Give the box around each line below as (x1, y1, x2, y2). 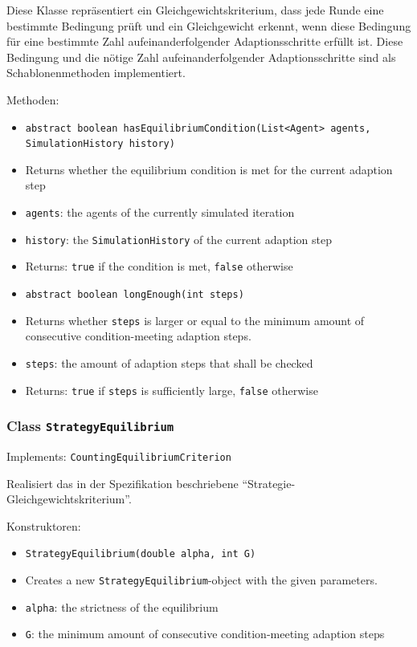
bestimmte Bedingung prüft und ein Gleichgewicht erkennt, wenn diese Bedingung (6, 17, 411, 34)
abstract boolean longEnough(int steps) (25, 289, 244, 301)
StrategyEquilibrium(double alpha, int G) (25, 548, 256, 560)
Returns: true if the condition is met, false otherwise (25, 258, 293, 275)
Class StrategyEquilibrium (6, 416, 174, 436)
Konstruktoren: (6, 517, 81, 534)
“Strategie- (242, 474, 296, 491)
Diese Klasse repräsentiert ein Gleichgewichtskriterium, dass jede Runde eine (6, 2, 384, 18)
